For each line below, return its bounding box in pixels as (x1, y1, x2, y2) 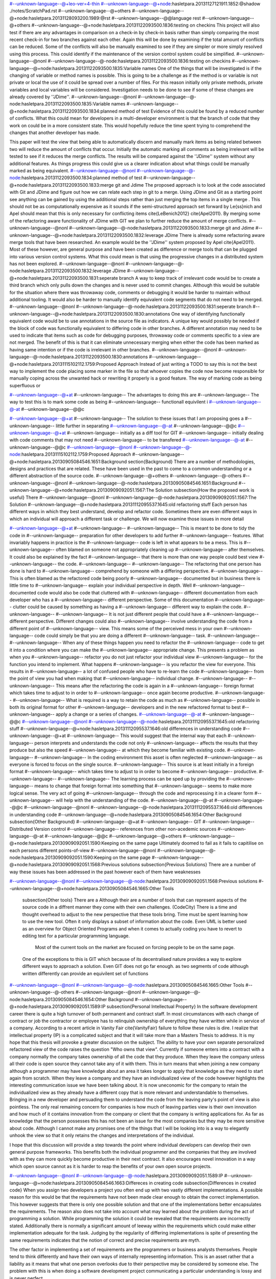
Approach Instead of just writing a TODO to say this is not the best (118, 361, 258, 367)
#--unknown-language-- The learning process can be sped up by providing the (58, 776, 225, 782)
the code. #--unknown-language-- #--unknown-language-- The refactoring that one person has (58, 561, 262, 567)
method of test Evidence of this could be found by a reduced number (118, 108, 264, 114)
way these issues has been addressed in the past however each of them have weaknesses (9, 869, 201, 875)
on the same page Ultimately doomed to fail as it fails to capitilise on (120, 840, 264, 846)
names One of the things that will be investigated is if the (142, 65, 262, 71)
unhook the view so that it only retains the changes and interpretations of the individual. (9, 1132, 194, 1138)
